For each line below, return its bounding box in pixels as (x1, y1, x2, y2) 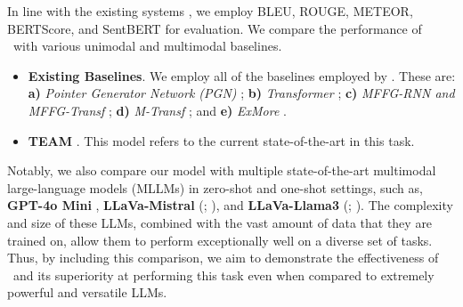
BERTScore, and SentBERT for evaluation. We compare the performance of (7, 19, 422, 37)
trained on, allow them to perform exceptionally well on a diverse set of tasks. (7, 230, 433, 249)
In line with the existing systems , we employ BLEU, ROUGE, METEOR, (7, 2, 413, 20)
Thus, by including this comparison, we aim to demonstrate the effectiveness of (7, 248, 439, 267)
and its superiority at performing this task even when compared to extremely (12, 265, 435, 284)
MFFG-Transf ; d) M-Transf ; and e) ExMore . (28, 101, 287, 119)
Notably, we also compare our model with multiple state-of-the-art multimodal (7, 161, 436, 180)
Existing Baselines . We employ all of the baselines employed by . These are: (28, 66, 456, 85)
